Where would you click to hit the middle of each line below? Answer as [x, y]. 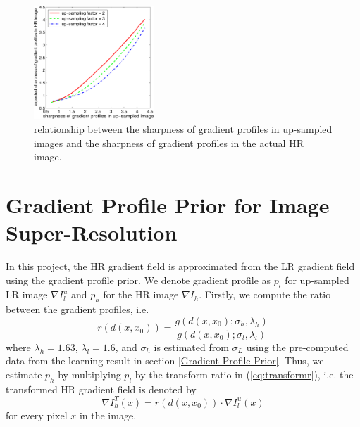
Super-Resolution [92, 232]
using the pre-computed [297, 346]
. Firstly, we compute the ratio [265, 294]
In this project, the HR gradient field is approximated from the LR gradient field [180, 266]
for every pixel [37, 415]
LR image [27, 294]
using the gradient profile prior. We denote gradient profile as [138, 280]
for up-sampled [317, 280]
